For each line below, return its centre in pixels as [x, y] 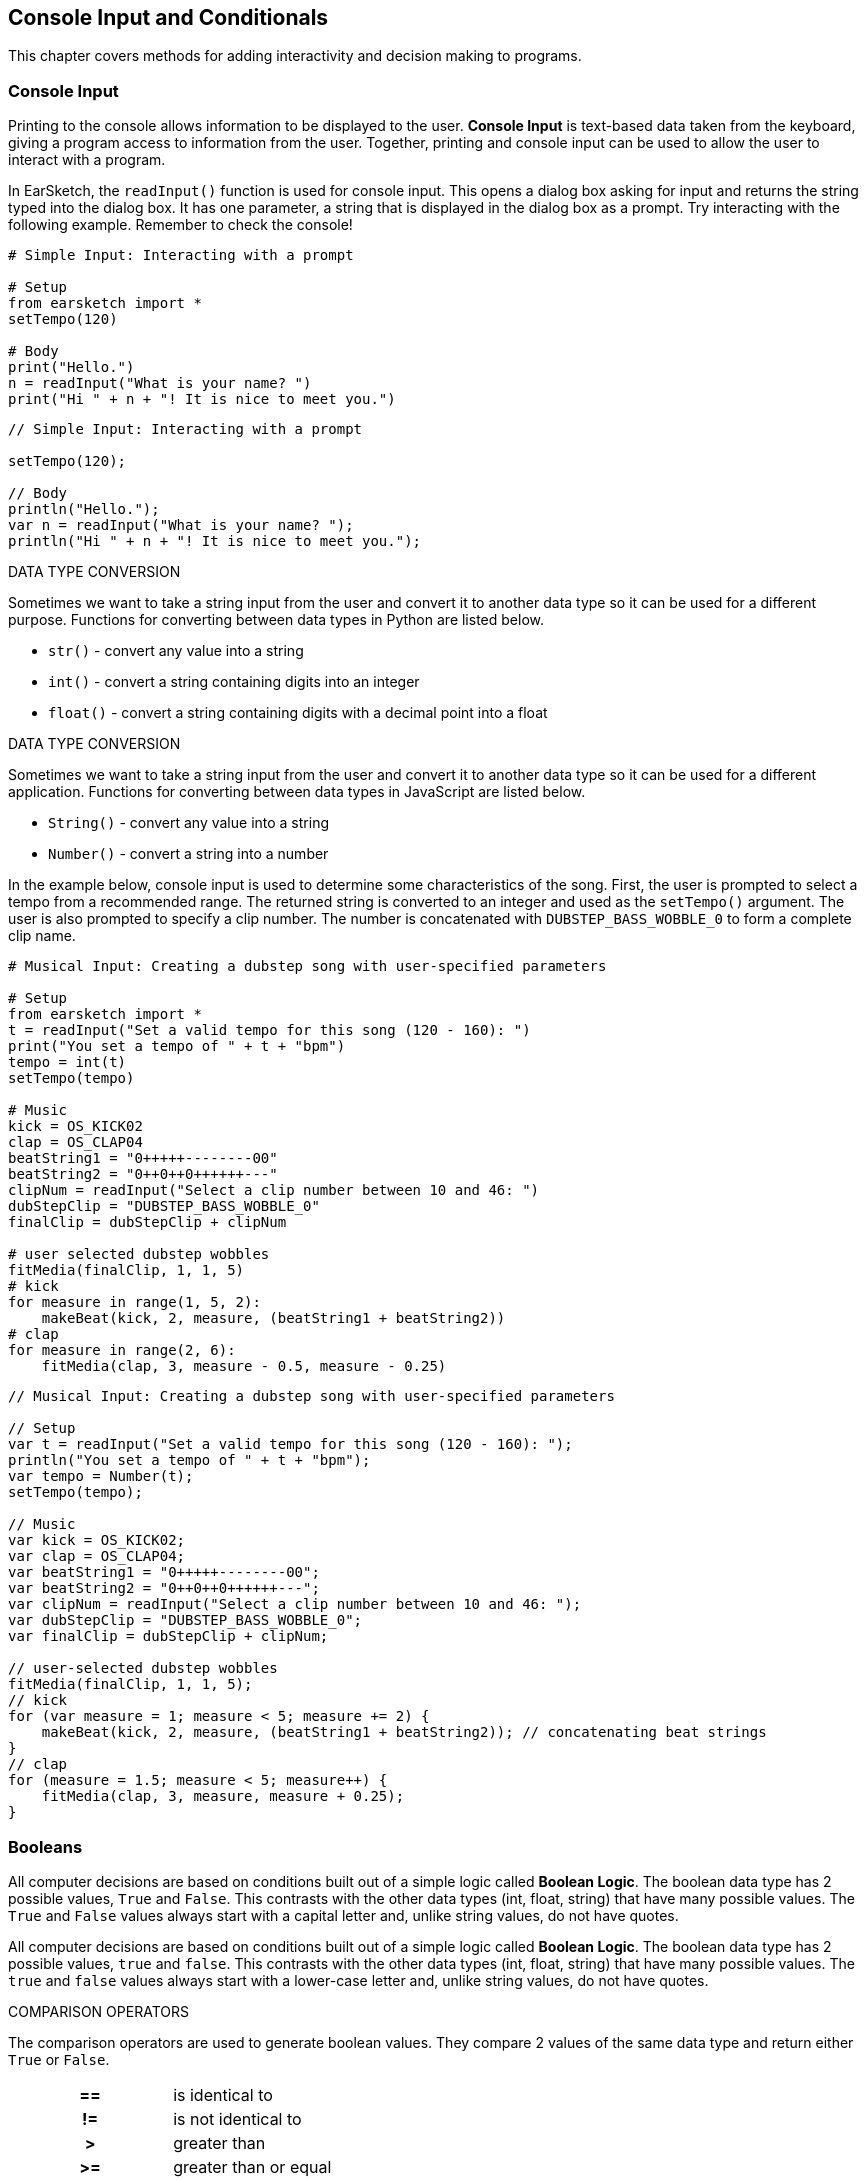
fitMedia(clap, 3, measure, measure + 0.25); [223, 1796]
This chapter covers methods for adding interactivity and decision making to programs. [295, 56]
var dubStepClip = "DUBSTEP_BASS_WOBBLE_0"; [185, 1620]
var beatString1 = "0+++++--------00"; [164, 1572]
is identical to [223, 2094]
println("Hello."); [84, 509]
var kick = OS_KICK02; [97, 1540]
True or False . [59, 2059]
